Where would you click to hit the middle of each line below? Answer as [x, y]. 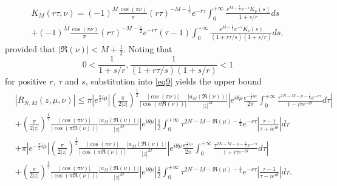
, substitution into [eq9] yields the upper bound [173, 81]
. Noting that [148, 49]
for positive [26, 81]
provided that [30, 49]
